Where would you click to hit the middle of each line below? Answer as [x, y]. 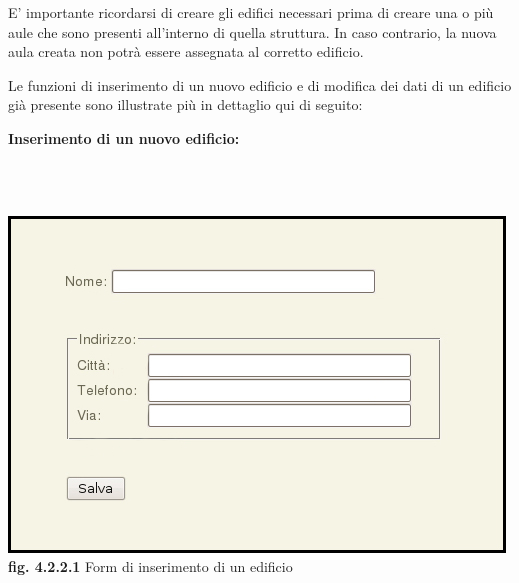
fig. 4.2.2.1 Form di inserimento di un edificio [150, 566]
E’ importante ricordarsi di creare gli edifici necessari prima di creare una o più [251, 12]
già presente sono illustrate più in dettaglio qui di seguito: [185, 104]
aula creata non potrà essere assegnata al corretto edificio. [186, 51]
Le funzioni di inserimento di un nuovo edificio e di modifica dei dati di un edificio [260, 84]
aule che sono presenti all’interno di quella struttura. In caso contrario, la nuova [252, 31]
